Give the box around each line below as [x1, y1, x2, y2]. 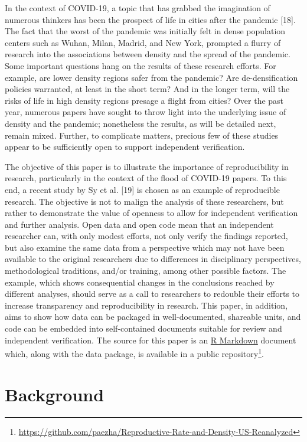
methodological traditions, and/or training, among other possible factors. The [5, 264, 286, 277]
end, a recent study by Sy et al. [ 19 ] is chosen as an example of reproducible [5, 183, 280, 195]
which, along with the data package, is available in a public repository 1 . [5, 346, 264, 359]
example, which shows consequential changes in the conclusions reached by [5, 276, 275, 288]
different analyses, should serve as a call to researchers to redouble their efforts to [5, 287, 300, 300]
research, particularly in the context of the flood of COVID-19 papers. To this [5, 172, 287, 184]
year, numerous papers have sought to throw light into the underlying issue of [5, 106, 286, 118]
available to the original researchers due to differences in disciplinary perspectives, [5, 253, 301, 265]
